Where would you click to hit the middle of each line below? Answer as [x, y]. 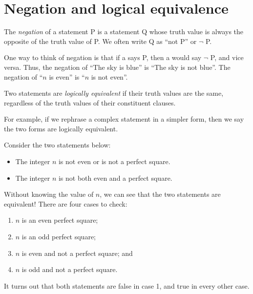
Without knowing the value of [49, 194]
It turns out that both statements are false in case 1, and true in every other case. [127, 285]
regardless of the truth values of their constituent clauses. [90, 102]
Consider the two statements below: [57, 145]
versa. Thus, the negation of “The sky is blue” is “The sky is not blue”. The [117, 67]
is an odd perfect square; [59, 237]
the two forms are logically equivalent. [61, 128]
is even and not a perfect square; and [77, 253]
